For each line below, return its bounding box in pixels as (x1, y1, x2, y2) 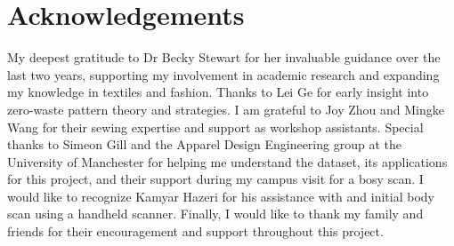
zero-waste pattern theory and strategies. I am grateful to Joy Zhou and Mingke (7, 99, 444, 118)
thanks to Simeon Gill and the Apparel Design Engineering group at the (7, 135, 401, 154)
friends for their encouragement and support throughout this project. (7, 222, 384, 241)
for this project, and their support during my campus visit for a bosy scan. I (7, 170, 424, 188)
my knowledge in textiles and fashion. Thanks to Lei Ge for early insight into (7, 83, 429, 101)
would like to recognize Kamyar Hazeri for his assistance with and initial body (7, 186, 434, 205)
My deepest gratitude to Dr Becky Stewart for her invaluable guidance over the (7, 48, 441, 67)
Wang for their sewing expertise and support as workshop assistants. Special (7, 117, 424, 136)
